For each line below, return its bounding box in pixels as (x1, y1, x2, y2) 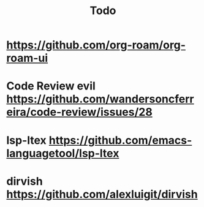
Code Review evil (6, 79, 96, 93)
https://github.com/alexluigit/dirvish (6, 187, 198, 201)
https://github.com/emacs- (48, 133, 192, 147)
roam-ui (6, 51, 48, 65)
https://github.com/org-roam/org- (6, 38, 186, 52)
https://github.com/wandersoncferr (6, 92, 194, 106)
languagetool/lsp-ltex (6, 146, 119, 160)
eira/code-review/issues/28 (6, 105, 153, 119)
